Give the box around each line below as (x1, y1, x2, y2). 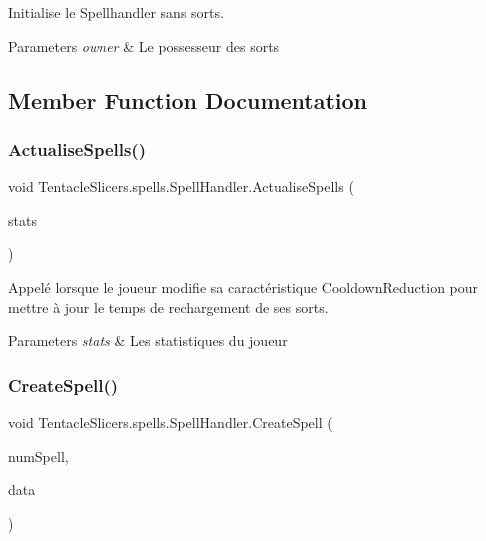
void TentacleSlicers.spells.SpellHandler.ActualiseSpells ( (8, 176, 354, 197)
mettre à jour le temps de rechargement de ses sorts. (8, 296, 329, 317)
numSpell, (8, 445, 69, 466)
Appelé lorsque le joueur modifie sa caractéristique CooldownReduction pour (8, 276, 479, 297)
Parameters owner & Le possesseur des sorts (8, 35, 280, 56)
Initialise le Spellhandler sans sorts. (8, 2, 224, 22)
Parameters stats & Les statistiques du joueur (8, 330, 288, 351)
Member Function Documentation (8, 84, 368, 115)
